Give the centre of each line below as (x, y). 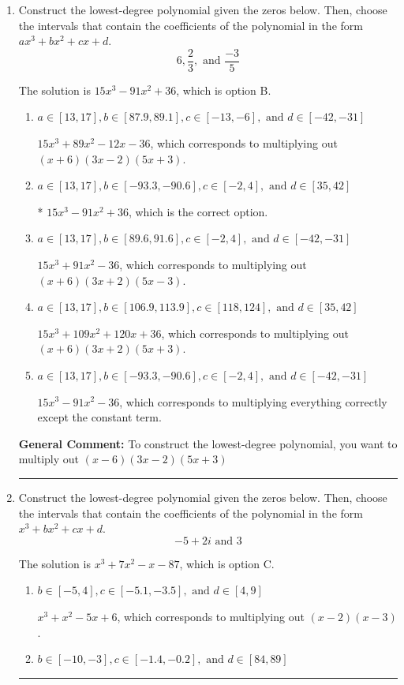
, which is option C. (227, 563)
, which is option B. (224, 90)
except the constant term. (99, 417)
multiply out (49, 459)
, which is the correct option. (198, 211)
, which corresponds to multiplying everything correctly (253, 401)
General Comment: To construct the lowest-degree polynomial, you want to (208, 443)
